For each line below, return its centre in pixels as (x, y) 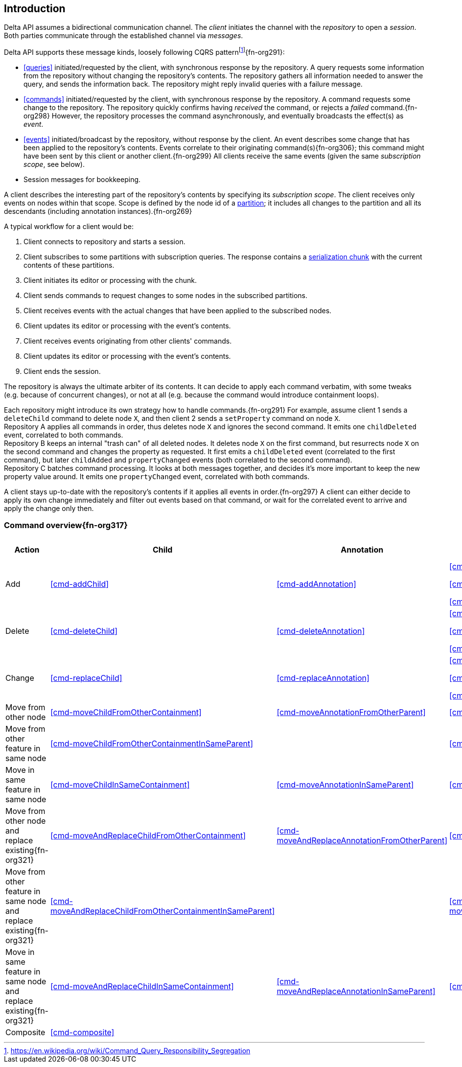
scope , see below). (54, 164)
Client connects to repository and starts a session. (104, 242)
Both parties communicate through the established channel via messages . (124, 36)
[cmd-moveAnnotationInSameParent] (345, 784)
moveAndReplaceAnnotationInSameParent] (356, 991)
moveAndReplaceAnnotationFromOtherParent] (362, 840)
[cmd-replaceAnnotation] (323, 678)
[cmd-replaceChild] (86, 678)
